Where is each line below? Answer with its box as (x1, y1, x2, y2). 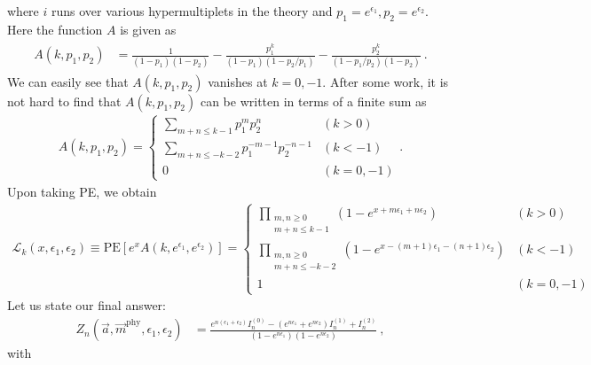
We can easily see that (7, 72, 129, 90)
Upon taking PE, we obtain (7, 182, 157, 200)
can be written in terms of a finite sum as (200, 91, 427, 110)
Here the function (7, 19, 103, 38)
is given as (120, 19, 177, 38)
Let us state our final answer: (7, 296, 166, 315)
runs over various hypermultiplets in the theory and (51, 2, 333, 19)
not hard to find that (7, 91, 122, 110)
